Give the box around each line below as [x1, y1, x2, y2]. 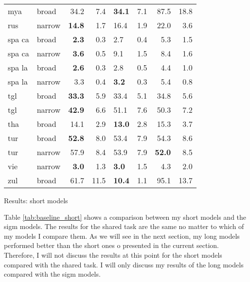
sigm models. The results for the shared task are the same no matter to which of [4, 221, 244, 231]
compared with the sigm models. [4, 269, 101, 279]
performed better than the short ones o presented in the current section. [4, 240, 219, 250]
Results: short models [4, 195, 68, 205]
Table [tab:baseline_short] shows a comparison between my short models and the [4, 211, 247, 222]
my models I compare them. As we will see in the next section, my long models [4, 230, 240, 241]
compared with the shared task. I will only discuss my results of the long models [4, 259, 244, 269]
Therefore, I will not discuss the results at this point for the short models [4, 249, 222, 260]
